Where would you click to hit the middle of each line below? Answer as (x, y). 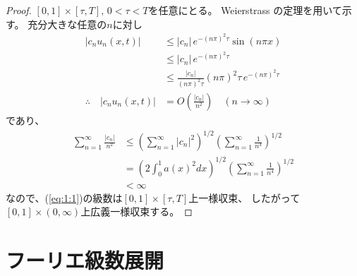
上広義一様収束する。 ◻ (137, 211)
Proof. (19, 10)
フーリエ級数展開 (85, 259)
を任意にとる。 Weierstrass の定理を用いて (245, 10)
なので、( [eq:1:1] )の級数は (64, 197)
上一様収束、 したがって (244, 197)
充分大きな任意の (67, 24)
